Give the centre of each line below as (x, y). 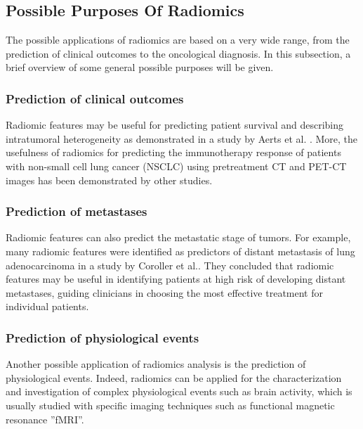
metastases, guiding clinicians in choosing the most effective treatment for (164, 292)
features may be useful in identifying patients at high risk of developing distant (176, 279)
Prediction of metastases (77, 211)
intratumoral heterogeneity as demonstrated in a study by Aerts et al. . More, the (182, 138)
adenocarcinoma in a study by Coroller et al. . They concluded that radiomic (170, 265)
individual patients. (47, 306)
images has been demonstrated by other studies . (109, 180)
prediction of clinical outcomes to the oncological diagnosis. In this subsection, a (178, 53)
